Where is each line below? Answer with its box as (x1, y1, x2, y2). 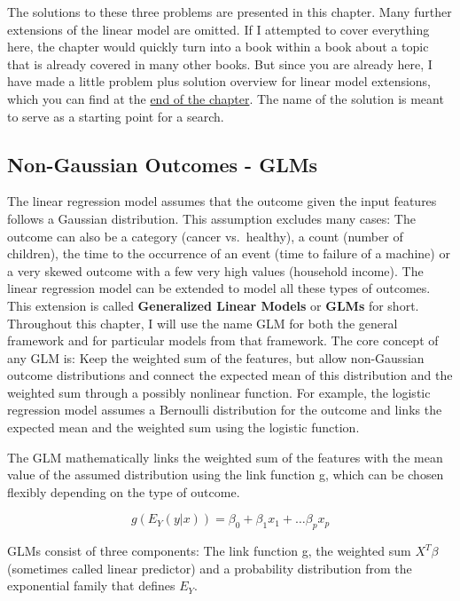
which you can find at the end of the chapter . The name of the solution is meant (7, 89, 444, 107)
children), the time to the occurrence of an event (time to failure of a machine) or (7, 244, 450, 263)
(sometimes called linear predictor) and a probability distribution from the (7, 558, 412, 577)
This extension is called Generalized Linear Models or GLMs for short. (7, 296, 419, 314)
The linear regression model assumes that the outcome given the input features (7, 192, 437, 210)
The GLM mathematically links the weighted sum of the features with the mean (7, 447, 443, 466)
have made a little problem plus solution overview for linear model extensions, (7, 72, 432, 91)
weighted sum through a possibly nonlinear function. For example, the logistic (7, 383, 431, 401)
